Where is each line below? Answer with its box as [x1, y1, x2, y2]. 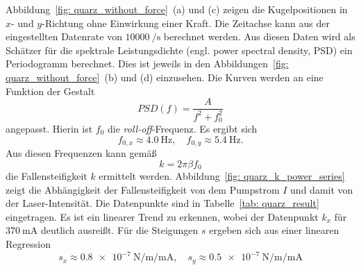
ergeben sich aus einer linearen [209, 223, 339, 237]
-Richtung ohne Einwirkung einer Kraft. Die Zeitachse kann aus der [42, 15, 330, 30]
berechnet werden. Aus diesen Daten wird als [163, 29, 355, 44]
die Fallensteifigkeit [6, 169, 87, 183]
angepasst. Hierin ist [6, 121, 93, 136]
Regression [6, 237, 51, 251]
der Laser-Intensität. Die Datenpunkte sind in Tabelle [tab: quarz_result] [6, 196, 319, 210]
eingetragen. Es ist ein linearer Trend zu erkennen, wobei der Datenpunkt [6, 209, 319, 223]
